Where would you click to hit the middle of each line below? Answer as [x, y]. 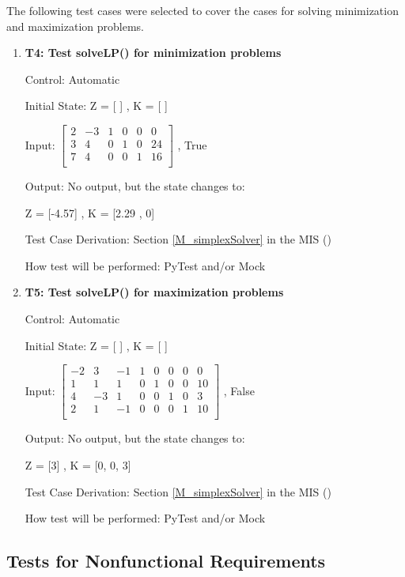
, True [192, 144]
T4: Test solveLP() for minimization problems [153, 53]
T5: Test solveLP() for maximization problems [154, 292]
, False [239, 390]
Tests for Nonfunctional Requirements [166, 561]
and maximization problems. [75, 26]
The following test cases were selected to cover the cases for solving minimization [202, 10]
